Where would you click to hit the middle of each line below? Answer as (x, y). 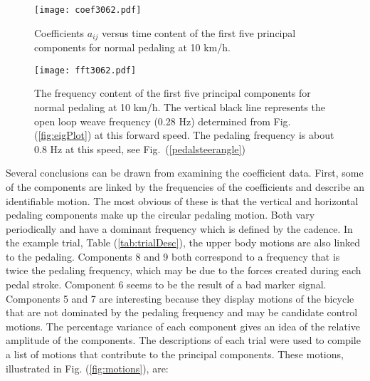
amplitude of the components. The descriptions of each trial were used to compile (183, 340)
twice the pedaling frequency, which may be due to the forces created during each (184, 270)
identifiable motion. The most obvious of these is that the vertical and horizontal (182, 200)
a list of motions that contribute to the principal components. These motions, (175, 354)
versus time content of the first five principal (199, 32)
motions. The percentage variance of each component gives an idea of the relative (183, 326)
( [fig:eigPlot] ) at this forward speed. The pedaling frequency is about (184, 135)
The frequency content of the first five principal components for (173, 93)
